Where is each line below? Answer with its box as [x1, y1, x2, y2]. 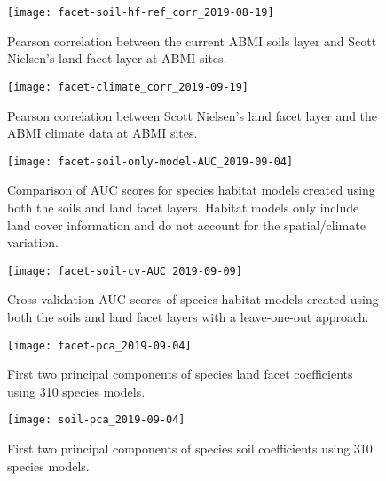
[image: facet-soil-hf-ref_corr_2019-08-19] [7, 6, 274, 19]
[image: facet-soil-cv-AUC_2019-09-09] [7, 264, 242, 277]
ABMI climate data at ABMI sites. [7, 124, 198, 142]
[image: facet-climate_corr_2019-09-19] [7, 80, 249, 93]
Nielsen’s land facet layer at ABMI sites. [7, 49, 227, 68]
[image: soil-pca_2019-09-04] [7, 413, 185, 427]
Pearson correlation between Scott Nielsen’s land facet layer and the [7, 106, 378, 124]
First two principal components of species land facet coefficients [7, 365, 353, 383]
